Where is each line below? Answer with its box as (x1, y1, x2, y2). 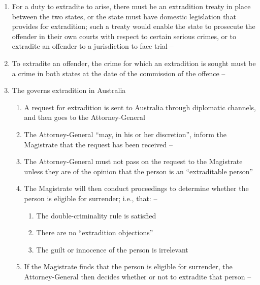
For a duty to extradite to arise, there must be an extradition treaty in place (12, 1, 251, 11)
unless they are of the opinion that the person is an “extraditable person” (24, 166, 253, 176)
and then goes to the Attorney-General (24, 112, 145, 122)
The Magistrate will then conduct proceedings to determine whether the (24, 183, 249, 194)
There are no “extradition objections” (36, 227, 153, 238)
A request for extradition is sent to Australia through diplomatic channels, (24, 102, 256, 112)
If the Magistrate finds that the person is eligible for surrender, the (24, 261, 233, 272)
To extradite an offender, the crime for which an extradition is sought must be (12, 57, 256, 68)
